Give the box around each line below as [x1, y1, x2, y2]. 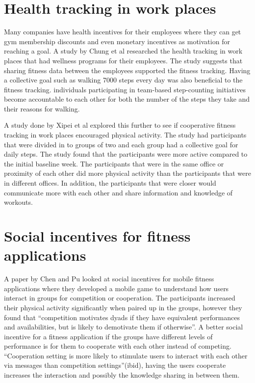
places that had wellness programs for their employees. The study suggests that [4, 55, 243, 65]
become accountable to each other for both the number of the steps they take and [4, 94, 250, 104]
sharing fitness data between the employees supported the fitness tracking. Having [4, 65, 251, 75]
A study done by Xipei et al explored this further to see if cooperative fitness [4, 120, 236, 130]
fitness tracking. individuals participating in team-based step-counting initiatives [4, 84, 246, 94]
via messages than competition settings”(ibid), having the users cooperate [4, 360, 226, 370]
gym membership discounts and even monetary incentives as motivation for [4, 36, 230, 46]
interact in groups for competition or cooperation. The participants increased [4, 293, 235, 303]
